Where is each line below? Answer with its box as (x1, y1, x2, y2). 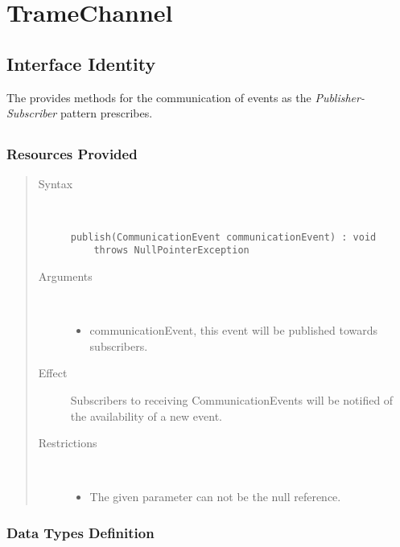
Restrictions (38, 434, 97, 451)
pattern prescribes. (60, 105, 153, 121)
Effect (38, 364, 68, 381)
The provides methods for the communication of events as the (6, 88, 311, 105)
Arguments (38, 267, 93, 284)
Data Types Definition (6, 522, 155, 542)
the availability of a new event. (70, 407, 223, 424)
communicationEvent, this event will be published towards (89, 322, 378, 339)
